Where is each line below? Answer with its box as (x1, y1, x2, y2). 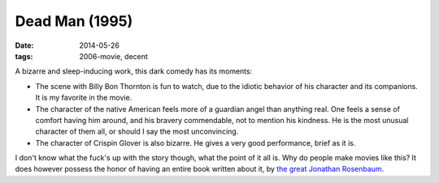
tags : (15, 51, 33, 61)
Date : (15, 40, 34, 50)
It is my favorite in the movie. (35, 93, 133, 103)
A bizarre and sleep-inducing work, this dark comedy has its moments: (15, 66, 253, 76)
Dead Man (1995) (15, 12, 133, 30)
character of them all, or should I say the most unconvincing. (35, 126, 239, 137)
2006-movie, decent (79, 51, 148, 61)
